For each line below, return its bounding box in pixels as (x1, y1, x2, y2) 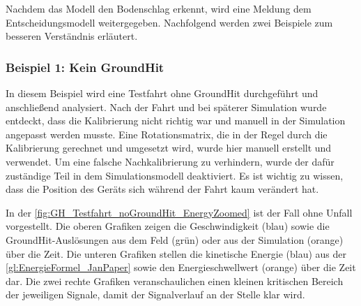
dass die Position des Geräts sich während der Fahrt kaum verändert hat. (6, 182, 319, 196)
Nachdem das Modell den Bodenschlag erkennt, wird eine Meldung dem (6, 1, 312, 15)
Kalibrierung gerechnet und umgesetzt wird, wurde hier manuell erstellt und (6, 140, 332, 155)
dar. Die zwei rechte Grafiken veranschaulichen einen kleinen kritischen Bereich (6, 273, 344, 288)
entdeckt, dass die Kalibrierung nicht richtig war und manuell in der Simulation (6, 113, 346, 128)
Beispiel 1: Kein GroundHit (6, 58, 164, 75)
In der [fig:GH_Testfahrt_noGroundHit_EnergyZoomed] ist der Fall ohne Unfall (6, 205, 353, 219)
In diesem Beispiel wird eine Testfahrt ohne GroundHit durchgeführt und (6, 86, 318, 100)
